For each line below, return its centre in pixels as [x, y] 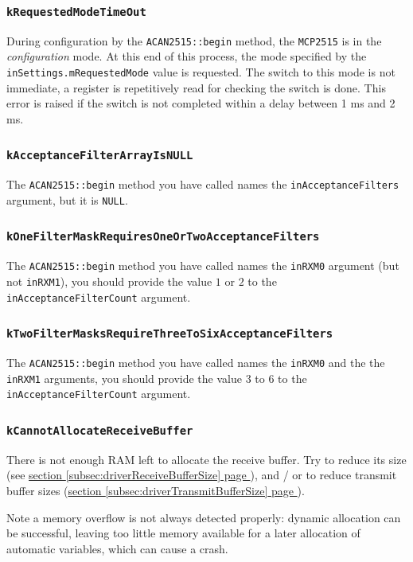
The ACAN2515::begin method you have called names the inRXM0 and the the [196, 363]
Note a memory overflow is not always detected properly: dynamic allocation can [204, 517]
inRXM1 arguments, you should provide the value [124, 378]
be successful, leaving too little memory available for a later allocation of [183, 533]
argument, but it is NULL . [67, 199]
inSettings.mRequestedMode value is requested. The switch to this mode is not [201, 72]
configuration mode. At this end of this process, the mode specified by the [187, 56]
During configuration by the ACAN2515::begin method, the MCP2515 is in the [194, 40]
